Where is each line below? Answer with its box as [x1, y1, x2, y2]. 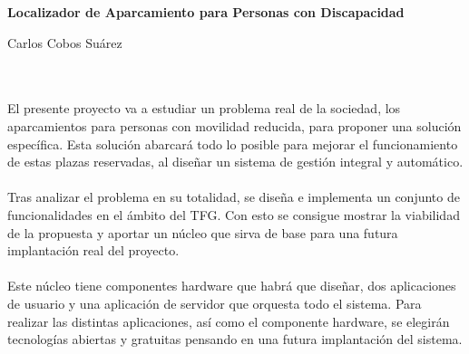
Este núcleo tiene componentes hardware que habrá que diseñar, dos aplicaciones [7, 276, 456, 295]
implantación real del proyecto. [7, 241, 180, 260]
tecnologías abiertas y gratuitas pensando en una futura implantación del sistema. [7, 330, 463, 349]
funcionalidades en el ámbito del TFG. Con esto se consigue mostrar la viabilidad [7, 205, 460, 224]
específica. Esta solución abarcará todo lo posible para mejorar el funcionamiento [7, 134, 458, 153]
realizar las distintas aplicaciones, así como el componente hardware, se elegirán [7, 311, 450, 330]
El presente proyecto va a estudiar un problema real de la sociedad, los [7, 99, 401, 118]
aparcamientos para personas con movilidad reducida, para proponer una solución [7, 116, 462, 135]
